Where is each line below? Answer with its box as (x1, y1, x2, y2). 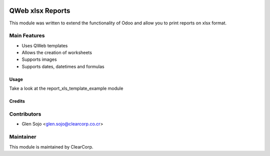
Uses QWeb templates (21, 42, 68, 48)
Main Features (9, 32, 45, 39)
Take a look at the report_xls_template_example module (9, 85, 123, 92)
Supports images (21, 56, 57, 62)
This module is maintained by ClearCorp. (9, 144, 93, 150)
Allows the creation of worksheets (21, 50, 92, 56)
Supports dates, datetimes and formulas (21, 63, 104, 69)
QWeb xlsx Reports (9, 6, 70, 15)
